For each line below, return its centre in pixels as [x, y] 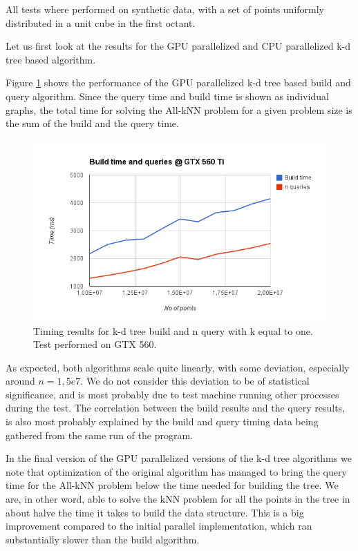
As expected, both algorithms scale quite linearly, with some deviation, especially [178, 367]
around [20, 381]
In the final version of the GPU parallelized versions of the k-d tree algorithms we [179, 458]
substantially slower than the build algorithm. [103, 539]
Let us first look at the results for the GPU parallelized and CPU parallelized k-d [178, 46]
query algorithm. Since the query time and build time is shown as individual [167, 96]
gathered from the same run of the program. [99, 435]
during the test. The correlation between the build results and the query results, [176, 408]
